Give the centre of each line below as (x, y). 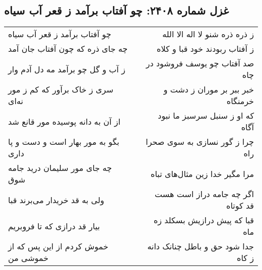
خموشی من (28, 258)
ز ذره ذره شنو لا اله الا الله (208, 34)
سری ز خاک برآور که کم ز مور (61, 89)
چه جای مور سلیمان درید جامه (60, 168)
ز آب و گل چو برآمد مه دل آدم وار (67, 69)
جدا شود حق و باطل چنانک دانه (201, 246)
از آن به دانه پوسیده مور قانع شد (64, 121)
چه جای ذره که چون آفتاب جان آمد (68, 49)
